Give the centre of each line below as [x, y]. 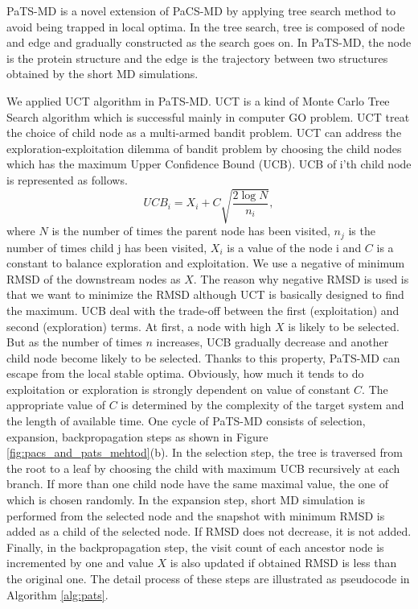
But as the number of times [74, 342]
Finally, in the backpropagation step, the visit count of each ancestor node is [195, 547]
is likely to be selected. [344, 326]
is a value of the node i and [294, 247]
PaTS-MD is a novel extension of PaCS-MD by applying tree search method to [201, 10]
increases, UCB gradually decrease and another [273, 342]
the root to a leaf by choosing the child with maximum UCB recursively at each [203, 468]
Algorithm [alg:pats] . [57, 594]
